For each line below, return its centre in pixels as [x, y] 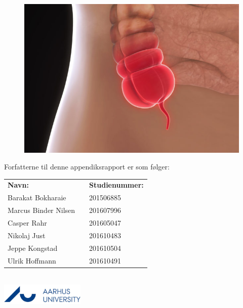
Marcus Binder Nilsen [42, 210]
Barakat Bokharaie [37, 197]
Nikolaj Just [27, 235]
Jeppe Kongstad [33, 248]
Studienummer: [116, 185]
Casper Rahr [27, 223]
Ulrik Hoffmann [32, 260]
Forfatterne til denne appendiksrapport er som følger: [87, 167]
